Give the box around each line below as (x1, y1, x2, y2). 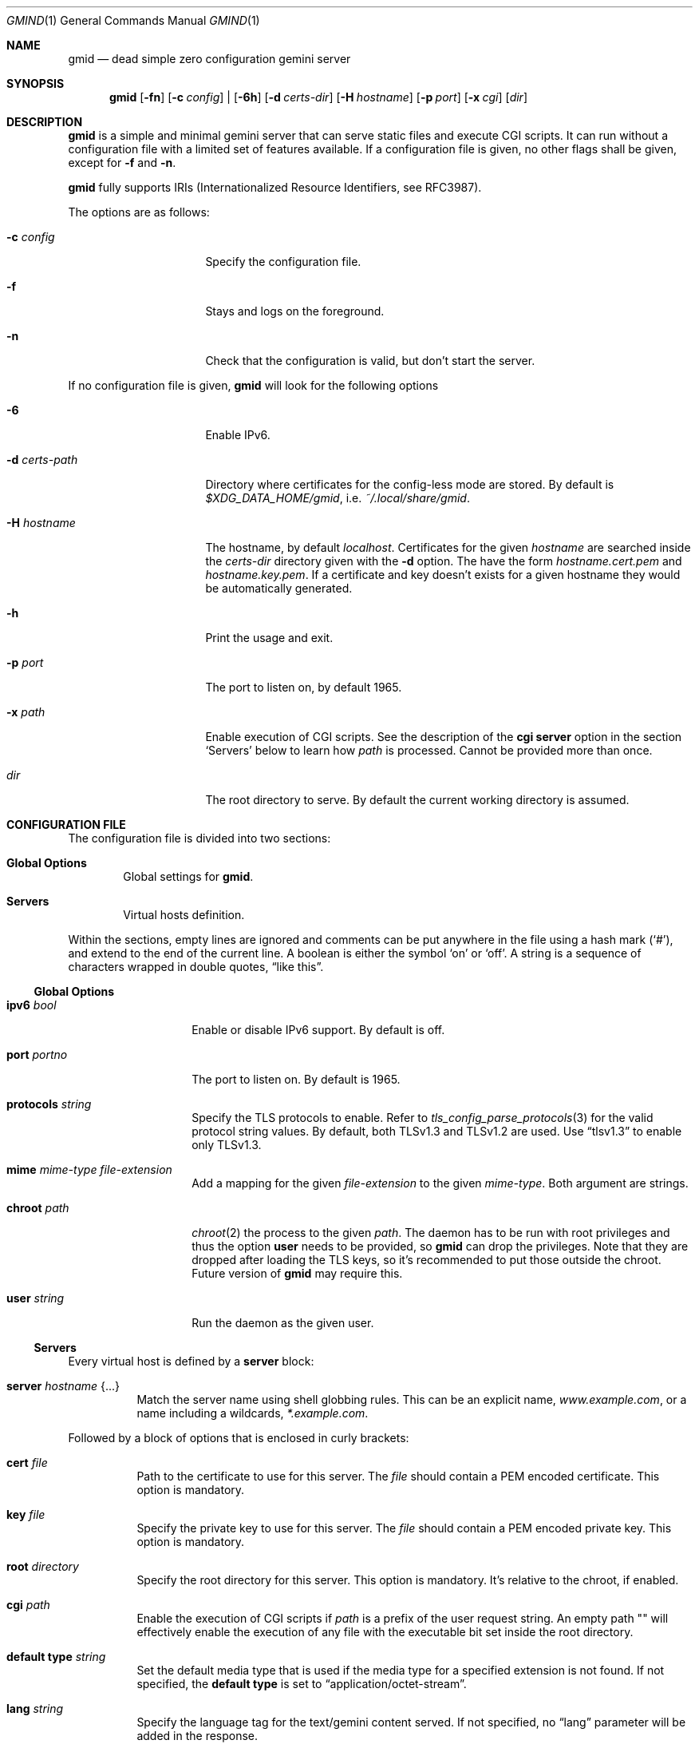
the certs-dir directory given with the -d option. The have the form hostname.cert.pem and (205, 554, 682, 568)
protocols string (6, 1097, 92, 1111)
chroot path (6, 1201, 69, 1215)
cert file (6, 1456, 48, 1469)
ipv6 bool (6, 998, 57, 1012)
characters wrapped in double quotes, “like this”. (68, 960, 324, 973)
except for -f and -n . (68, 156, 176, 169)
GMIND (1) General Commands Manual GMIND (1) (6, 14, 260, 27)
